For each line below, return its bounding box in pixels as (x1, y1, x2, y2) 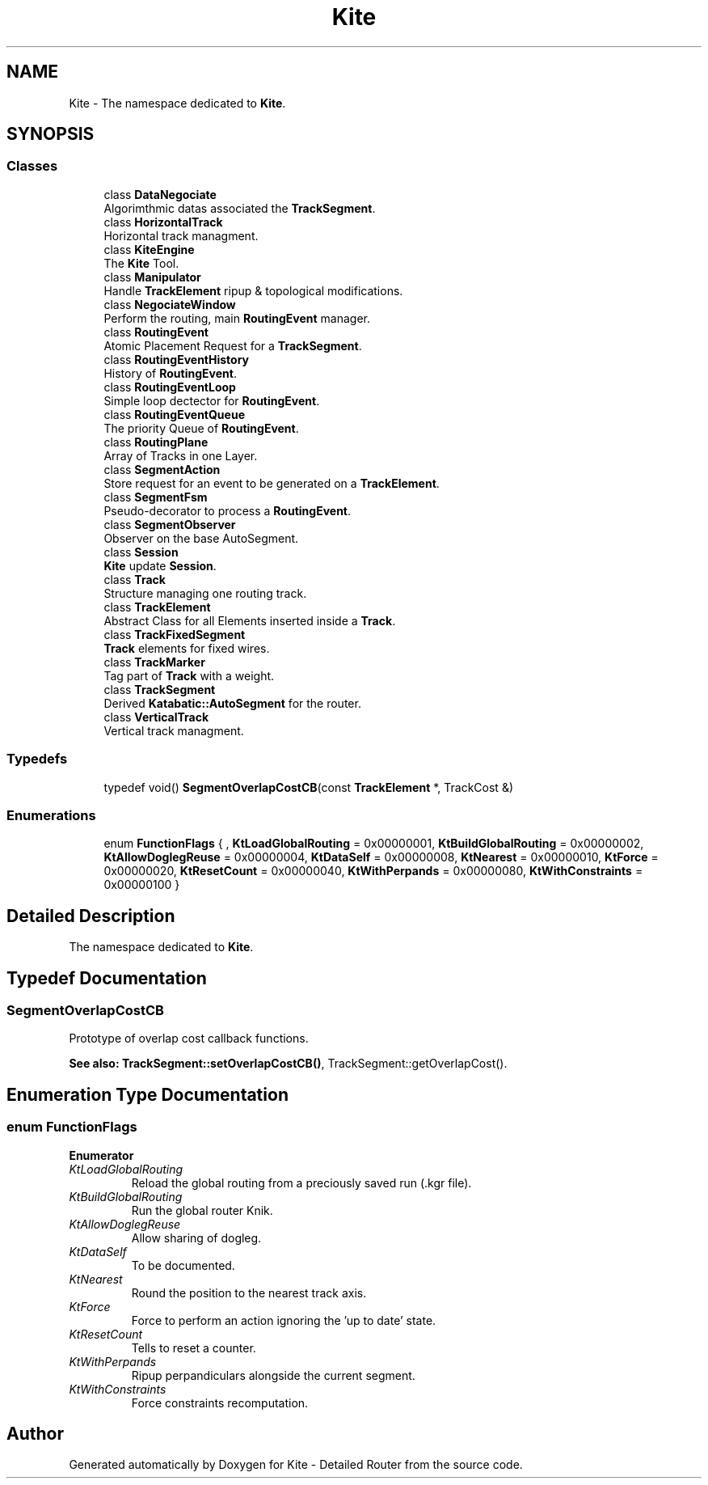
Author (6, 1424, 64, 1445)
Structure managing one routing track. (103, 586, 307, 600)
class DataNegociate (103, 187, 217, 201)
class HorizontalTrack (103, 214, 223, 229)
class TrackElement (103, 599, 211, 614)
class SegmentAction (103, 462, 221, 476)
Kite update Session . (103, 558, 217, 573)
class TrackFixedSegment (103, 627, 246, 641)
